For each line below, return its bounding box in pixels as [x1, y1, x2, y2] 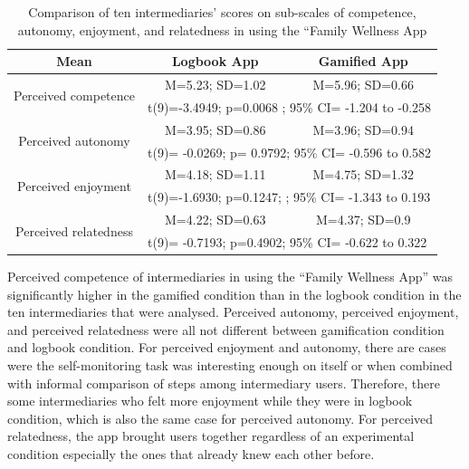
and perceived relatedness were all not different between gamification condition [7, 320, 445, 339]
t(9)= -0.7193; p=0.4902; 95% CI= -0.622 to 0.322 [147, 232, 427, 251]
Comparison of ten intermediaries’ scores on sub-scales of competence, [28, 3, 416, 21]
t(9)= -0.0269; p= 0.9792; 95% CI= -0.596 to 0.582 [147, 142, 432, 161]
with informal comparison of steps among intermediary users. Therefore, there [7, 373, 440, 392]
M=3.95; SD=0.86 [165, 120, 266, 139]
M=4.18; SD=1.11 [165, 165, 266, 184]
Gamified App [318, 52, 408, 71]
